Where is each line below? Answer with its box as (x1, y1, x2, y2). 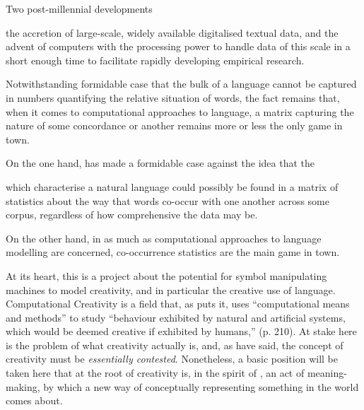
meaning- (307, 365, 347, 380)
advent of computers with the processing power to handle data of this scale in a (6, 39, 351, 54)
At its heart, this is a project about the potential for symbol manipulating (6, 268, 327, 283)
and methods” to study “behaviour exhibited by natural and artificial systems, (6, 310, 346, 324)
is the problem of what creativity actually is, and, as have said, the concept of (6, 337, 344, 352)
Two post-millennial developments (6, 1, 153, 16)
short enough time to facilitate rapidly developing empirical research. (6, 52, 305, 67)
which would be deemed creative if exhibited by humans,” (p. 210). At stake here (6, 324, 357, 339)
